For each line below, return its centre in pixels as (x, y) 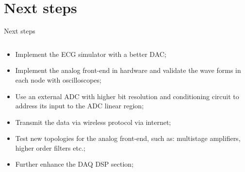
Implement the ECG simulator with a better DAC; (91, 54)
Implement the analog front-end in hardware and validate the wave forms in (128, 70)
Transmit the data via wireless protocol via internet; (93, 122)
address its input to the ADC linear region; (80, 106)
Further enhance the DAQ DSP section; (74, 164)
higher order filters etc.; (50, 147)
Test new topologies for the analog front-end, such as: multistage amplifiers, (128, 138)
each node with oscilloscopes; (58, 79)
